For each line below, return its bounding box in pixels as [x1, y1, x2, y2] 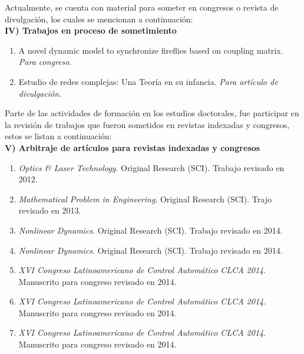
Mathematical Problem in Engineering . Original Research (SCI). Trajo [18, 192, 272, 205]
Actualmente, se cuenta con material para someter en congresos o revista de [5, 1, 279, 13]
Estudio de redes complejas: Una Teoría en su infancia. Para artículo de [18, 75, 278, 87]
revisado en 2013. [18, 204, 81, 217]
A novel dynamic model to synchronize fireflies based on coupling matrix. [18, 44, 283, 56]
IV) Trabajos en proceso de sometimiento [5, 24, 177, 37]
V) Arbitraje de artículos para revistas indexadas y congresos [5, 141, 260, 153]
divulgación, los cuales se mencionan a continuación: [5, 12, 193, 25]
